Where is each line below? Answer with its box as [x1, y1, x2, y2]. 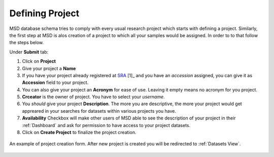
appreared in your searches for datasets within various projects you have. [22, 108, 177, 114]
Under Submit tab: [9, 49, 49, 55]
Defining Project [9, 8, 80, 19]
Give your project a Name [22, 65, 76, 71]
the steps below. [9, 40, 44, 46]
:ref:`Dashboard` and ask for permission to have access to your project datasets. [22, 122, 190, 128]
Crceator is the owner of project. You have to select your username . [22, 94, 165, 100]
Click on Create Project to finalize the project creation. [22, 130, 136, 136]
